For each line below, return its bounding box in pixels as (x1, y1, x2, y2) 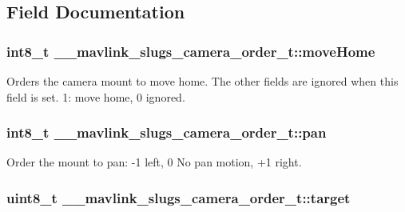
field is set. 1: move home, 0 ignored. (6, 88, 185, 105)
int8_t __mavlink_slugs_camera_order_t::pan (6, 122, 327, 142)
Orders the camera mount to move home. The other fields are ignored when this (6, 73, 399, 89)
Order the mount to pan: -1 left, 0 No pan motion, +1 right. (6, 154, 302, 170)
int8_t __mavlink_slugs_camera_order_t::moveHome (6, 41, 375, 61)
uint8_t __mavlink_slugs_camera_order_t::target (6, 187, 351, 207)
